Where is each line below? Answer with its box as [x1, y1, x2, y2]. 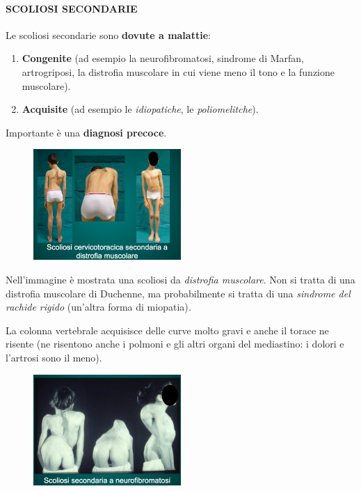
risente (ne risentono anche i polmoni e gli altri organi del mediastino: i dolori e [6, 336, 344, 351]
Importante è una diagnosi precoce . [6, 125, 167, 139]
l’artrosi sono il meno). [6, 350, 102, 364]
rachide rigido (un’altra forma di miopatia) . [6, 299, 192, 314]
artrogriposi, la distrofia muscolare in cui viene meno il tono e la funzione [22, 64, 335, 79]
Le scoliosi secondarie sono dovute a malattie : [6, 27, 211, 42]
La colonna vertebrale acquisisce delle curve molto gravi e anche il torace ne [6, 322, 329, 337]
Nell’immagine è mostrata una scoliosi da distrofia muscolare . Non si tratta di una [6, 272, 355, 286]
